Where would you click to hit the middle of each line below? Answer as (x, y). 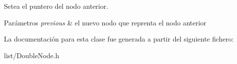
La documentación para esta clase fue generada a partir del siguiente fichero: (119, 39)
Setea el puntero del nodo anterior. (56, 6)
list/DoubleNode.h (32, 55)
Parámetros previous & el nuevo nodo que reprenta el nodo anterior (105, 22)
